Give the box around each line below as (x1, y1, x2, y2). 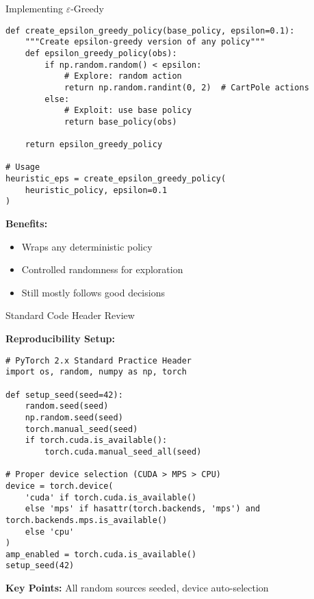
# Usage (5, 162, 40, 173)
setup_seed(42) (5, 561, 75, 571)
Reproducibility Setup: (5, 331, 116, 346)
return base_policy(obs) (64, 116, 177, 127)
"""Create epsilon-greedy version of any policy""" (25, 37, 265, 47)
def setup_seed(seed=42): (5, 390, 123, 400)
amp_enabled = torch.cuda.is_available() (5, 549, 197, 559)
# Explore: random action (64, 71, 182, 81)
